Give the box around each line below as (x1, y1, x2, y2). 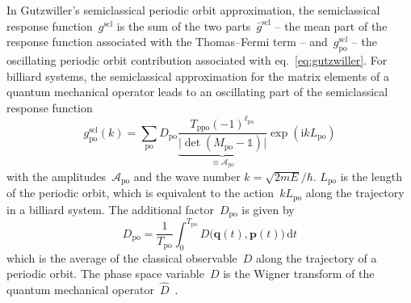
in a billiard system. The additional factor (6, 200, 214, 217)
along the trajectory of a (256, 249, 377, 266)
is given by (241, 200, 295, 217)
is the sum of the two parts (116, 17, 251, 34)
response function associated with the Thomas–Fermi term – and (6, 33, 328, 50)
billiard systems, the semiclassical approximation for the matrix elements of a (6, 67, 389, 84)
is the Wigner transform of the (223, 265, 375, 282)
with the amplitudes (6, 168, 106, 185)
